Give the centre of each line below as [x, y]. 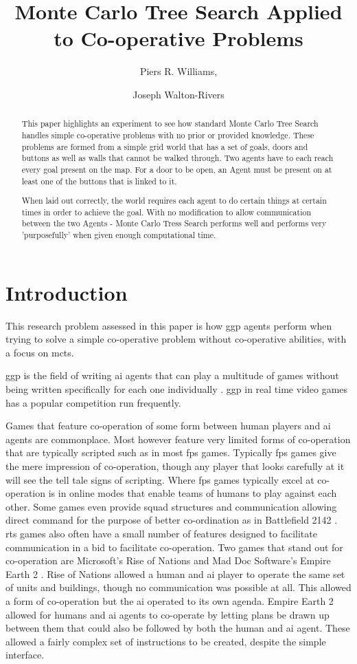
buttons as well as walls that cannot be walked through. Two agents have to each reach [177, 158]
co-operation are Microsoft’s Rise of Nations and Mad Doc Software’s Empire [168, 560]
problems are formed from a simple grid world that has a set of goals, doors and [165, 146]
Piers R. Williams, [178, 71]
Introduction [67, 292]
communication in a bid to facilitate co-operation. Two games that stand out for [174, 547]
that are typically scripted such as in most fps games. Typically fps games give [171, 452]
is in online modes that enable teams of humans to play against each [193, 493]
